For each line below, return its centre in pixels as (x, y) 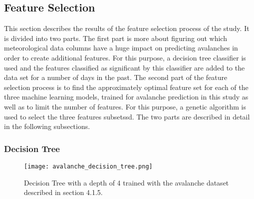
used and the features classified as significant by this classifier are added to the (125, 67)
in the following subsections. (47, 126)
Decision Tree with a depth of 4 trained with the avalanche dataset (127, 182)
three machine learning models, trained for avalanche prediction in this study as (126, 97)
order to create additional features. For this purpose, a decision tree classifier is (125, 57)
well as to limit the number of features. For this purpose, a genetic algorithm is (125, 106)
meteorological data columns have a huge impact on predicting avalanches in (121, 48)
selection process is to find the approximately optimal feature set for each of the (126, 87)
